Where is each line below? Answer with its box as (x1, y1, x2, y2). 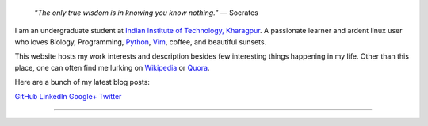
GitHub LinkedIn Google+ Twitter (14, 92, 122, 101)
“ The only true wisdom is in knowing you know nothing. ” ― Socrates (34, 8, 259, 17)
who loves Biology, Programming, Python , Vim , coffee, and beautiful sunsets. (14, 36, 267, 47)
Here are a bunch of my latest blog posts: (14, 77, 151, 86)
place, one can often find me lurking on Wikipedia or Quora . (14, 63, 210, 72)
